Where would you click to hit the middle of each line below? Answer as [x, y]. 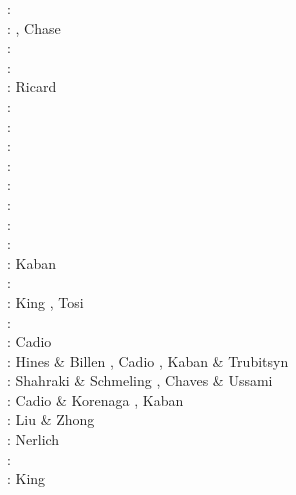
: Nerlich [33, 439]
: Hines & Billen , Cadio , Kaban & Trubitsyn [148, 360]
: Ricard [32, 86]
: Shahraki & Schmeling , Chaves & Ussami [140, 380]
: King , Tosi [45, 301]
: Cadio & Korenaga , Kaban [95, 399]
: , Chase [34, 27]
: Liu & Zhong [51, 419]
